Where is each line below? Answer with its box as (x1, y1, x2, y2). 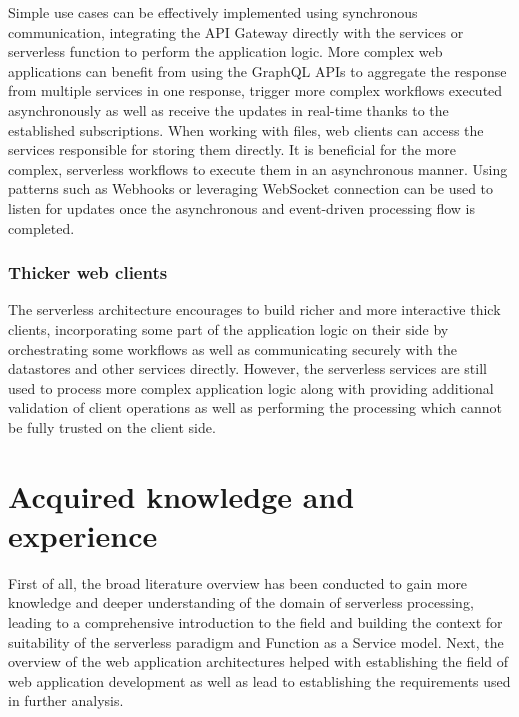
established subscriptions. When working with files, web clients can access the (8, 119, 484, 140)
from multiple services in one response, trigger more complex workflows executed (8, 80, 503, 101)
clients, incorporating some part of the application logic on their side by (8, 318, 449, 339)
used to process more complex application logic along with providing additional (8, 377, 494, 398)
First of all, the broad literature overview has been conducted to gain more (8, 572, 468, 593)
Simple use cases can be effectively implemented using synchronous (8, 2, 418, 22)
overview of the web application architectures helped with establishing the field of (8, 651, 509, 672)
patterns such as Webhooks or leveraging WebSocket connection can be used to (8, 178, 494, 199)
